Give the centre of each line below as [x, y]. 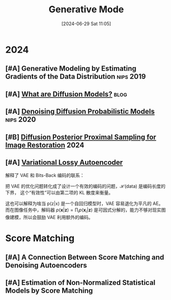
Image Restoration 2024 [45, 145]
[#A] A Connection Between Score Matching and [85, 257]
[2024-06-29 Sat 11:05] [86, 24]
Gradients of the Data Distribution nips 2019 [76, 77]
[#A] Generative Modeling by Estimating [71, 68]
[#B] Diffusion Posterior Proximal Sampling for [81, 137]
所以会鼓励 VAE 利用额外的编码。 [58, 217]
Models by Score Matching [49, 291]
